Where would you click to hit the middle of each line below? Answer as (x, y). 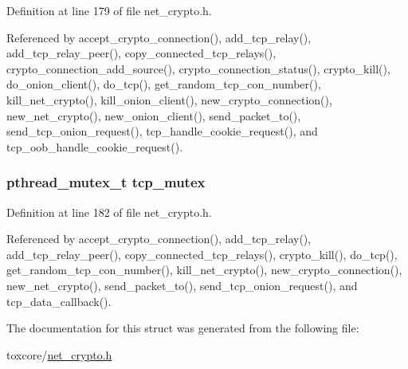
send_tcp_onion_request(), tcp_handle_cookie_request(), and (162, 131)
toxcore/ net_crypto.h (59, 354)
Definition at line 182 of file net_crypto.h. (109, 212)
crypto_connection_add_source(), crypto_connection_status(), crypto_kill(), (198, 68)
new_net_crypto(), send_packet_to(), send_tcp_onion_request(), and (182, 285)
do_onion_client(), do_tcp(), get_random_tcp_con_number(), (164, 84)
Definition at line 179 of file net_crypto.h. (109, 10)
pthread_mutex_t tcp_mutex (106, 182)
